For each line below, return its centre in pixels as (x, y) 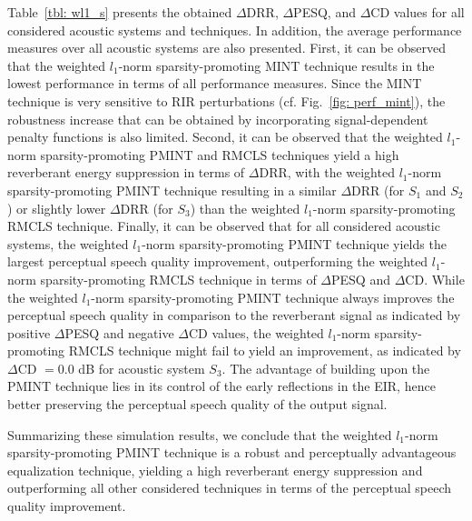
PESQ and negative (119, 332)
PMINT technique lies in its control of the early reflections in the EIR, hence (221, 386)
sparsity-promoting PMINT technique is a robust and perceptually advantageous (232, 452)
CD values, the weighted (256, 332)
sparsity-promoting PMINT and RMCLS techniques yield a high (220, 154)
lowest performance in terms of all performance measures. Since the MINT (215, 83)
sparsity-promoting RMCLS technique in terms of (178, 279)
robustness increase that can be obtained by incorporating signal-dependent (218, 119)
